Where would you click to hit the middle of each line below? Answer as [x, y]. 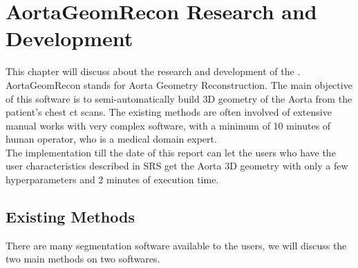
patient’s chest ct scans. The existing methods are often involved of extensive [169, 112]
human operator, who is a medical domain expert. [111, 139]
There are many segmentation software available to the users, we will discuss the [176, 245]
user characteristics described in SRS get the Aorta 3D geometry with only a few [177, 166]
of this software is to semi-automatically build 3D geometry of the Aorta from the [179, 98]
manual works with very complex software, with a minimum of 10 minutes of [168, 125]
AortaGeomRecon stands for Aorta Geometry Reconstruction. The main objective [179, 84]
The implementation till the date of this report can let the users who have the [171, 152]
